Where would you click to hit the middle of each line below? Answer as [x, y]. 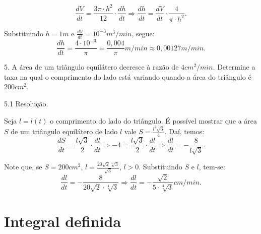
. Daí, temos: [184, 131]
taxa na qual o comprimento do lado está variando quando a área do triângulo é [128, 76]
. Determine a [234, 67]
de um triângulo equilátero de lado [64, 131]
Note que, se [23, 167]
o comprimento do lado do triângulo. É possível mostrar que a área [154, 120]
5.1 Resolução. [26, 104]
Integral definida [63, 221]
